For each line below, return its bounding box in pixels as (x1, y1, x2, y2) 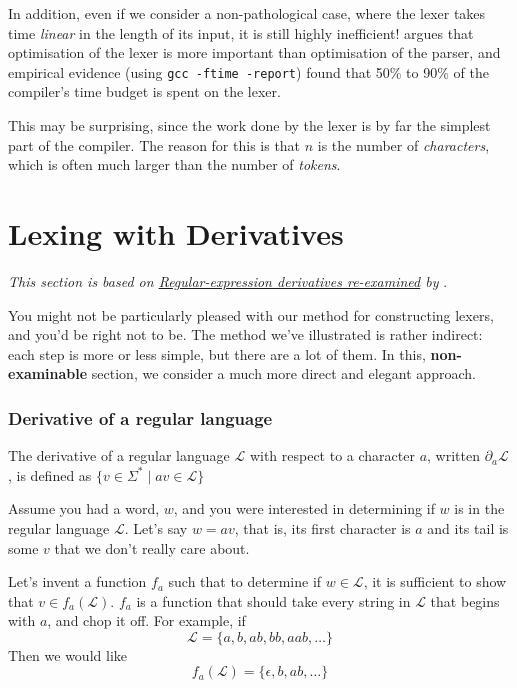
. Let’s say (124, 517, 188, 538)
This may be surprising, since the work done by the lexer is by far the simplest (8, 115, 491, 136)
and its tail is (427, 517, 509, 538)
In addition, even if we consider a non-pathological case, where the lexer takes (8, 3, 486, 23)
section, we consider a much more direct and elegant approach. (91, 363, 476, 384)
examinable (8, 363, 88, 384)
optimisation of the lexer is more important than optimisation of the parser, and (8, 42, 501, 63)
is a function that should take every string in (136, 590, 411, 611)
